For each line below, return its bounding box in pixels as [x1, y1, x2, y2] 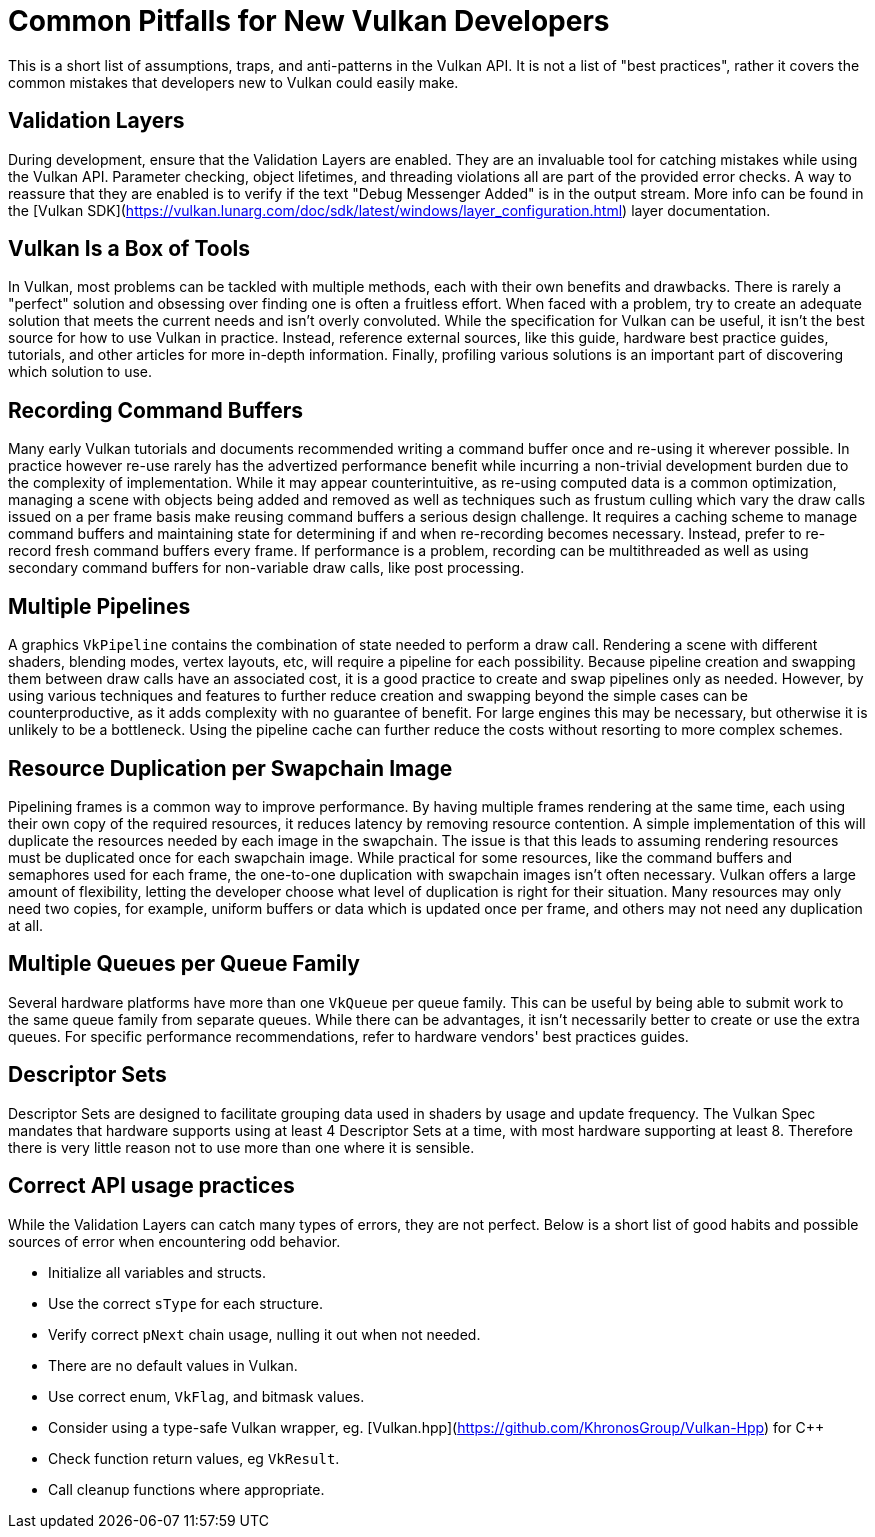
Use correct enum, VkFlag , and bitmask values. [48, 1387, 365, 1405]
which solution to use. [8, 363, 153, 381]
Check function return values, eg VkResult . [48, 1449, 340, 1467]
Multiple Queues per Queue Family [8, 951, 360, 977]
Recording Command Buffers [8, 397, 303, 423]
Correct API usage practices [8, 1173, 295, 1199]
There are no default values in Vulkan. [48, 1356, 298, 1374]
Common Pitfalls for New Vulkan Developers [8, 4, 610, 38]
